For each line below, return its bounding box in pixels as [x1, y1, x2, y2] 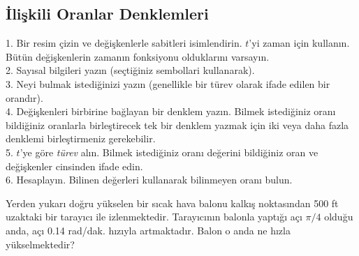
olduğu [324, 209, 353, 224]
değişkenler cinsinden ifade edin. [6, 158, 143, 173]
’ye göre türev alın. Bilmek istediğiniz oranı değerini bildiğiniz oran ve [20, 144, 318, 159]
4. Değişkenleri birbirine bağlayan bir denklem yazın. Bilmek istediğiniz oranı [6, 104, 336, 119]
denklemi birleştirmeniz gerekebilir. [6, 131, 156, 146]
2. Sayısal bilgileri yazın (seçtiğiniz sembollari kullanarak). [6, 63, 255, 77]
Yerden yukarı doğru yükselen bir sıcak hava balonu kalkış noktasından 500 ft [6, 195, 339, 210]
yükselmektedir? [6, 236, 75, 251]
